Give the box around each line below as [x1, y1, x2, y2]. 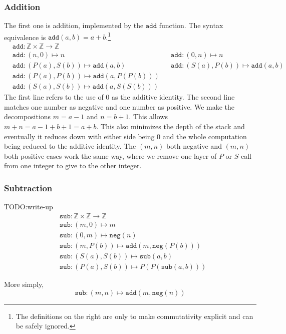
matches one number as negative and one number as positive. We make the [4, 101, 234, 112]
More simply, [4, 278, 44, 289]
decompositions [4, 111, 51, 122]
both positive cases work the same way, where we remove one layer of [4, 150, 217, 161]
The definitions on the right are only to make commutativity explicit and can [16, 310, 253, 321]
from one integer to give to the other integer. [4, 160, 142, 171]
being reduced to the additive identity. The [4, 141, 136, 151]
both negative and [166, 141, 222, 151]
